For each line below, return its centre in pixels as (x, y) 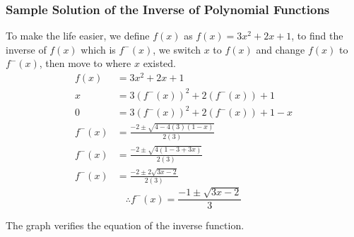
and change (281, 49)
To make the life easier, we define (78, 36)
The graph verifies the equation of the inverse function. (125, 225)
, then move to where (85, 63)
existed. (159, 63)
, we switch (177, 49)
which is (98, 49)
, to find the (317, 36)
